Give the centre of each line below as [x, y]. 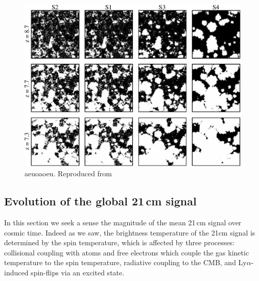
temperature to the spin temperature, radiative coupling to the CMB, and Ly [125, 262]
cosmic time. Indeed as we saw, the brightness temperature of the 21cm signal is [130, 232]
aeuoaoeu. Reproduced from [68, 173]
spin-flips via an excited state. [78, 272]
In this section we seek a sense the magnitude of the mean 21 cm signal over [123, 222]
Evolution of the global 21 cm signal [100, 201]
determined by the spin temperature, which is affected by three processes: [119, 242]
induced [16, 272]
